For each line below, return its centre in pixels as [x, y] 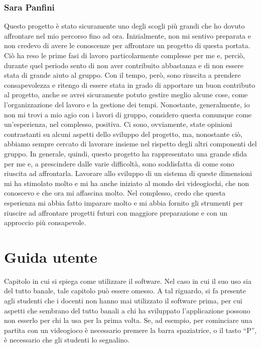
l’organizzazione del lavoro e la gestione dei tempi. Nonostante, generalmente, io [127, 104]
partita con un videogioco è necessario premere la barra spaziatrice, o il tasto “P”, [130, 330]
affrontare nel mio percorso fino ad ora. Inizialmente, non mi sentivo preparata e [127, 35]
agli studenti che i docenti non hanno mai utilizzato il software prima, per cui [123, 300]
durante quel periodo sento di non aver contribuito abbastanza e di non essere [124, 65]
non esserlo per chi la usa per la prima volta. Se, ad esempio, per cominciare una [128, 320]
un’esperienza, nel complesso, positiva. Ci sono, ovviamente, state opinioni [118, 124]
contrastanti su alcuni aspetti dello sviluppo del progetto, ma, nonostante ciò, [123, 134]
